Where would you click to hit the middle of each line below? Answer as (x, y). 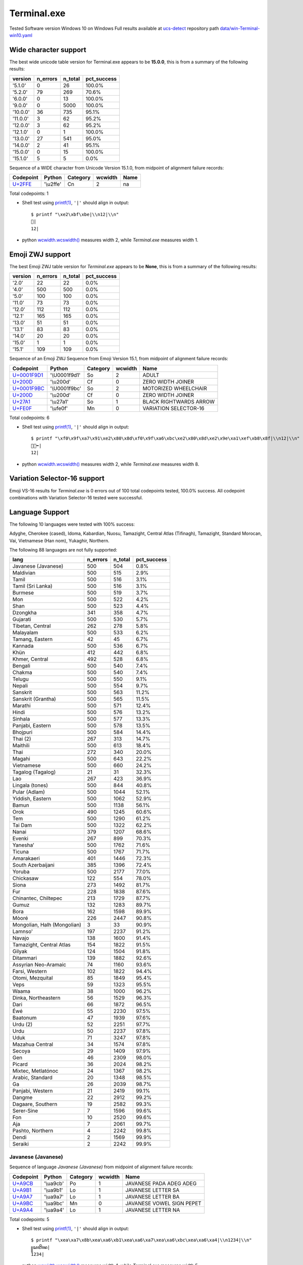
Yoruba (21, 872)
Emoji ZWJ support (40, 254)
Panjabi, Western (33, 1091)
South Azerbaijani (34, 865)
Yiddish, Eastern (32, 798)
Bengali (21, 666)
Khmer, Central (30, 659)
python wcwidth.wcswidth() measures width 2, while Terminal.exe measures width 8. (111, 464)
